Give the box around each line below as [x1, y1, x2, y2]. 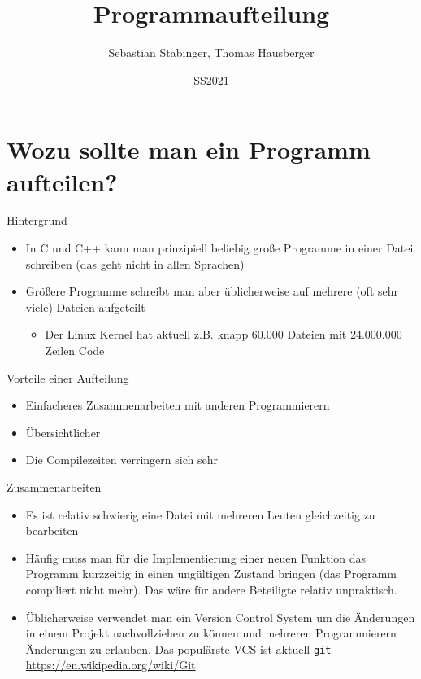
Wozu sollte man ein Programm [7, 133, 371, 166]
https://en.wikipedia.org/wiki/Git [25, 656, 196, 673]
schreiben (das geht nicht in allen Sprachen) [25, 255, 245, 272]
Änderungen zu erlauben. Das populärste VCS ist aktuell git [25, 640, 332, 657]
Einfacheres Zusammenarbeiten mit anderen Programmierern [25, 396, 330, 414]
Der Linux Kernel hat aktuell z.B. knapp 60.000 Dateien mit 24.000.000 [45, 326, 402, 343]
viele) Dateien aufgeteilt [25, 298, 145, 315]
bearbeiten [25, 522, 79, 539]
